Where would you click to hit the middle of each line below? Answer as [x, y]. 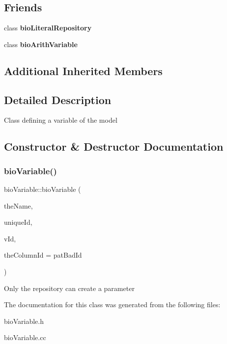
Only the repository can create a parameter [69, 288]
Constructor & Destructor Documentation [114, 146]
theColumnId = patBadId [43, 255]
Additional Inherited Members [83, 70]
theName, [18, 205]
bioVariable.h [24, 321]
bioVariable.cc [25, 337]
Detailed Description [58, 99]
